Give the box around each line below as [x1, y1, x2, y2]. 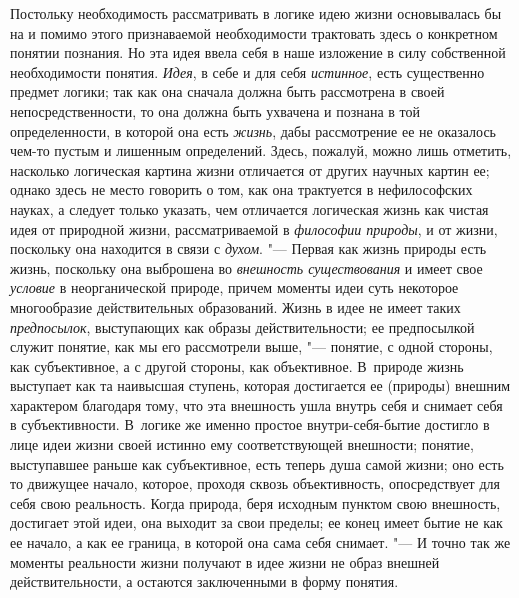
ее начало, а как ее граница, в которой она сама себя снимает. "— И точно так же [10, 532, 511, 553]
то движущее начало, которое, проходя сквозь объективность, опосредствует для [10, 473, 500, 494]
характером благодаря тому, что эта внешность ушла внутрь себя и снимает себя [10, 394, 503, 415]
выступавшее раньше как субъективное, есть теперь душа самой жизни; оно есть [10, 453, 504, 474]
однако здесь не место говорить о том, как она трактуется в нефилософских [10, 179, 473, 200]
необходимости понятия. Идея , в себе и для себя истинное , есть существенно [10, 61, 485, 82]
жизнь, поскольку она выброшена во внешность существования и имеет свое [10, 257, 483, 278]
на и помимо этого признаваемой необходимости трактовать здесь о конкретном [10, 22, 498, 43]
